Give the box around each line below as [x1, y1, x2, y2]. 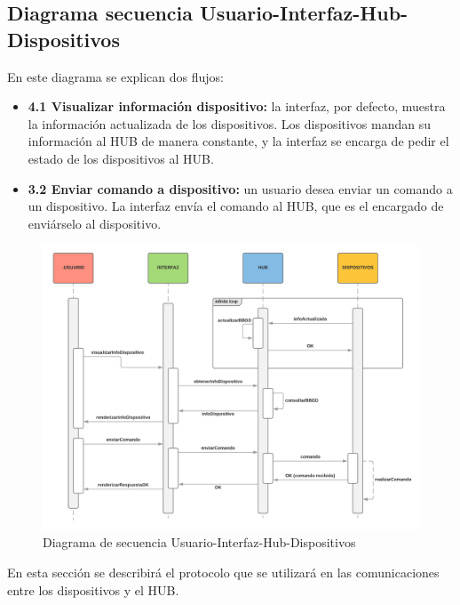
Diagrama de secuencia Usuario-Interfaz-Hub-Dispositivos [43, 533, 356, 552]
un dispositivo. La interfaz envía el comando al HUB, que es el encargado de [28, 197, 444, 215]
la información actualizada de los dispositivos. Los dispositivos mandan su [28, 114, 432, 133]
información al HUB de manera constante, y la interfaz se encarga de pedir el [28, 132, 449, 150]
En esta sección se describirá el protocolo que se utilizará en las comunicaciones [7, 563, 440, 582]
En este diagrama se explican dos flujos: [7, 67, 224, 85]
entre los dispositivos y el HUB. [7, 580, 179, 599]
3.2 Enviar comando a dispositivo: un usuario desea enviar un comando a [28, 179, 453, 198]
